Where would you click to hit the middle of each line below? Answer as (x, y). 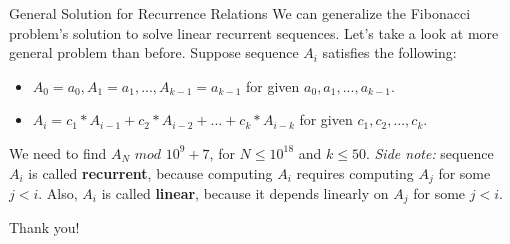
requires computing (355, 172)
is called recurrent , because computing (150, 172)
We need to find (58, 152)
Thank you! (44, 227)
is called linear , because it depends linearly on (245, 193)
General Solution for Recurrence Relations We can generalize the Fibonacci (240, 13)
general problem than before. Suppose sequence (154, 52)
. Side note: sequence (429, 152)
